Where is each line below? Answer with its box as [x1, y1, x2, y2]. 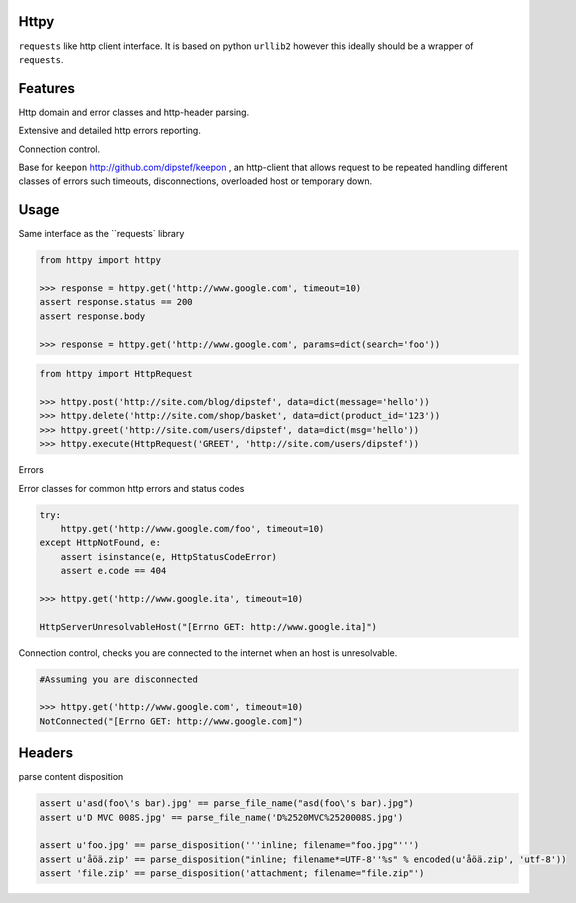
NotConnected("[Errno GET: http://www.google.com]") [39, 715, 304, 727]
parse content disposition [18, 771, 124, 783]
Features [18, 80, 75, 97]
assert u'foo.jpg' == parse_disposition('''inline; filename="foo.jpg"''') [39, 840, 420, 851]
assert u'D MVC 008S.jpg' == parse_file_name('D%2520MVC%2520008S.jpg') [39, 811, 404, 823]
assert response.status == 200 [39, 296, 194, 308]
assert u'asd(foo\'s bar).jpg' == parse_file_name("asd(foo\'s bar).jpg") [39, 798, 415, 809]
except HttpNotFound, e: [39, 537, 162, 549]
